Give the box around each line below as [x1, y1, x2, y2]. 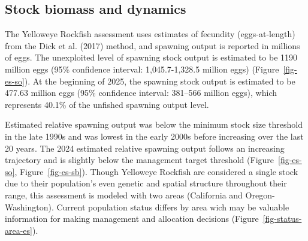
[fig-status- [262, 212, 302, 225]
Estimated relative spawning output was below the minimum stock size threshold [5, 118, 303, 131]
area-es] [5, 224, 32, 236]
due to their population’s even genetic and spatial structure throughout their [5, 177, 287, 189]
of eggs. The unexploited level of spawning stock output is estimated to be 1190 [5, 51, 298, 64]
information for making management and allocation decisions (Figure [5, 212, 259, 225]
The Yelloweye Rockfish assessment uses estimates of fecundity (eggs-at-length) [5, 28, 295, 40]
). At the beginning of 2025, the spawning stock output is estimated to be [24, 74, 295, 87]
